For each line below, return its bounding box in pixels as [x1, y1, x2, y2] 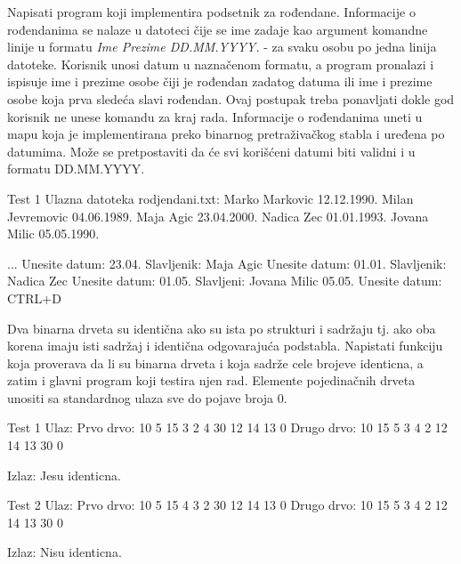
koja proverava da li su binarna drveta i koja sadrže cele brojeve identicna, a [7, 353, 424, 372]
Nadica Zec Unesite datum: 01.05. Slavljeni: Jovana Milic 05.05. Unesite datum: [7, 271, 442, 290]
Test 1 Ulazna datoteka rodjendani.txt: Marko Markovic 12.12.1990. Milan [7, 189, 414, 207]
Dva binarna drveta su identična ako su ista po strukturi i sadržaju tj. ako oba [7, 318, 436, 337]
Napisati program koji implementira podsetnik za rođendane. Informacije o [7, 3, 416, 20]
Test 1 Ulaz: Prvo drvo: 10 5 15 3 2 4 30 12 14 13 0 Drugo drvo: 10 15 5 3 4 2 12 [7, 418, 448, 437]
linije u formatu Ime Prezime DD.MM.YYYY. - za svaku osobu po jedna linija [7, 37, 437, 56]
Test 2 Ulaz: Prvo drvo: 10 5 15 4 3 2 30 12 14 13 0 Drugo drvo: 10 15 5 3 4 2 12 [7, 496, 448, 514]
